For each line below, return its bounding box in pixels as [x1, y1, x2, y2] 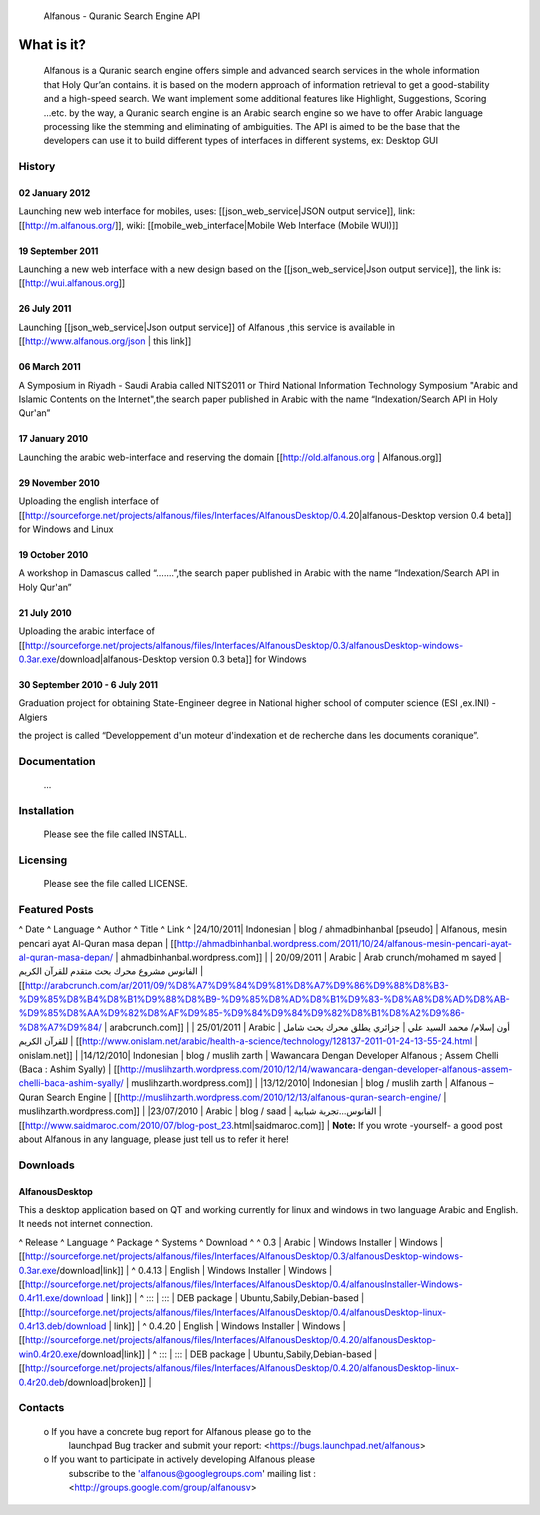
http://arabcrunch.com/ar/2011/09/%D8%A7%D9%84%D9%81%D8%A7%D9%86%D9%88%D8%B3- [25, 979, 449, 991]
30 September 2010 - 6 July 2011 [18, 678, 159, 690]
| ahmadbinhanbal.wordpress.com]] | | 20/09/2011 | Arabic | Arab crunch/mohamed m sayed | [115, 951, 502, 963]
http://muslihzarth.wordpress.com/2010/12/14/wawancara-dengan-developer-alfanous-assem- [120, 1063, 513, 1075]
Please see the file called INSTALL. [43, 828, 187, 840]
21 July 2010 [18, 606, 72, 619]
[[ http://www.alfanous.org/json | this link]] [18, 335, 192, 347]
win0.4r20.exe [18, 1348, 79, 1360]
